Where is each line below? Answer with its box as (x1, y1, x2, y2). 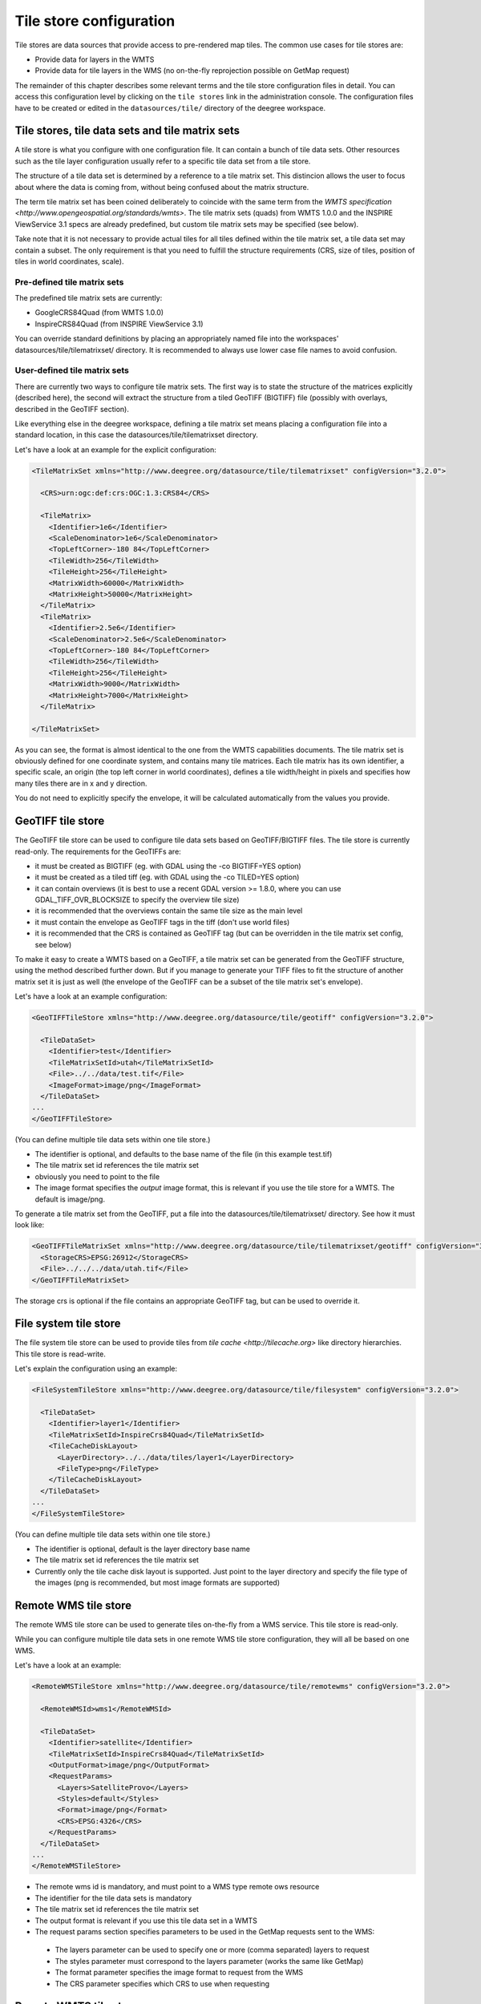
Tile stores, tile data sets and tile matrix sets (14, 124, 240, 138)
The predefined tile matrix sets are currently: (14, 293, 163, 303)
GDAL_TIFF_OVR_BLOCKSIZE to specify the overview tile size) (34, 895, 240, 905)
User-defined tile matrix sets (14, 365, 130, 376)
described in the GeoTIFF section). (14, 404, 130, 414)
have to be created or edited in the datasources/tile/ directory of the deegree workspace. (14, 103, 326, 112)
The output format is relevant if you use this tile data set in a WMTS (34, 1916, 258, 1925)
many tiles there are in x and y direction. (14, 778, 148, 788)
